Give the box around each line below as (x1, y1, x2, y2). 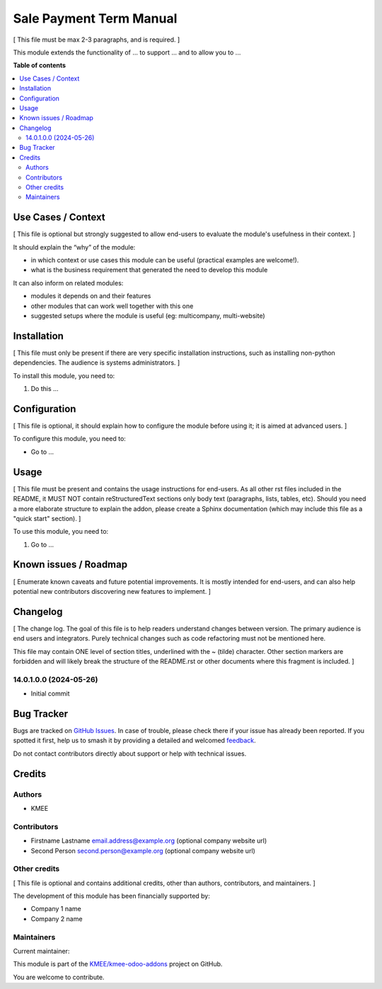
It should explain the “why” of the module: (13, 242, 136, 251)
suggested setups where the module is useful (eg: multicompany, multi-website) (30, 312, 265, 320)
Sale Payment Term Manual (13, 11, 178, 26)
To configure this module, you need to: (13, 435, 127, 443)
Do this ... (30, 385, 59, 393)
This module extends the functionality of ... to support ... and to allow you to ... (13, 48, 241, 57)
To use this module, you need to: (13, 527, 109, 536)
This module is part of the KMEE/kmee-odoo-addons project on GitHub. (13, 960, 223, 968)
